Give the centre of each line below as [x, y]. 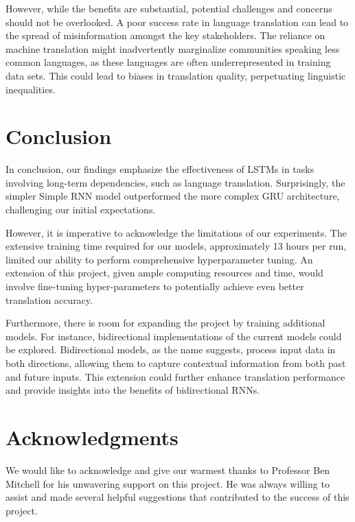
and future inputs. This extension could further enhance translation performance [175, 376]
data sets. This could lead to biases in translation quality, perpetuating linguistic [176, 75]
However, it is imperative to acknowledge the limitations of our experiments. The [176, 232]
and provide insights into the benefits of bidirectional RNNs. [133, 390]
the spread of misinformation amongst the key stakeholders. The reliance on [165, 35]
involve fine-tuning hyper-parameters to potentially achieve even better [155, 286]
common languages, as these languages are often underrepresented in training [168, 62]
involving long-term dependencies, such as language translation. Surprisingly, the [175, 182]
